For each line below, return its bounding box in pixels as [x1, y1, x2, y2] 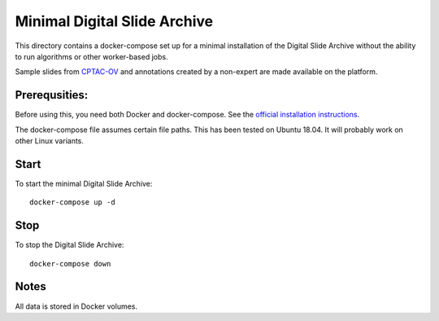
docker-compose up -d [29, 198, 115, 207]
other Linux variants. [15, 136, 85, 146]
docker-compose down [29, 259, 111, 268]
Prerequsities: [15, 88, 89, 102]
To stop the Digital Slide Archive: [15, 240, 124, 250]
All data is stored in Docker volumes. [15, 301, 138, 311]
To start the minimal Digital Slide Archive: [15, 178, 153, 188]
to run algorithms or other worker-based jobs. [15, 51, 168, 61]
